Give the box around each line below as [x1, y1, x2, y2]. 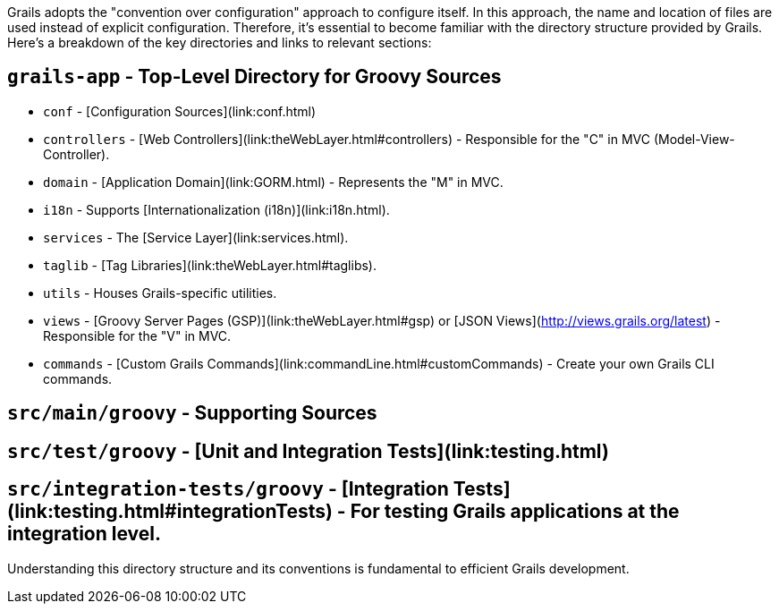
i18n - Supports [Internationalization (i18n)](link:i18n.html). [43, 201, 390, 217]
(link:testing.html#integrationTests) [7, 500, 333, 523]
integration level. [7, 522, 162, 546]
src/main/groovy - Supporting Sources [7, 402, 377, 425]
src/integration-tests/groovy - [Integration [7, 478, 449, 501]
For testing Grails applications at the [350, 500, 680, 523]
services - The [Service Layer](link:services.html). [43, 229, 349, 245]
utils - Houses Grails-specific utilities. [43, 284, 277, 301]
